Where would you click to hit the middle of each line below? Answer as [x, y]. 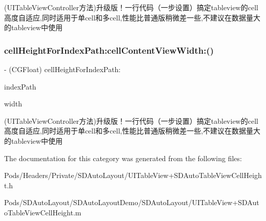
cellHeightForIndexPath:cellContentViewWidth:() [109, 50]
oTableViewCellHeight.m [43, 212]
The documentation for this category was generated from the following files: [123, 158]
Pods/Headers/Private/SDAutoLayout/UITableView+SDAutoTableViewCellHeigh [133, 175]
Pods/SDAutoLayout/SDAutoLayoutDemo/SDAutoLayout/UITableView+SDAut [132, 202]
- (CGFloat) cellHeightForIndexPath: [63, 69]
